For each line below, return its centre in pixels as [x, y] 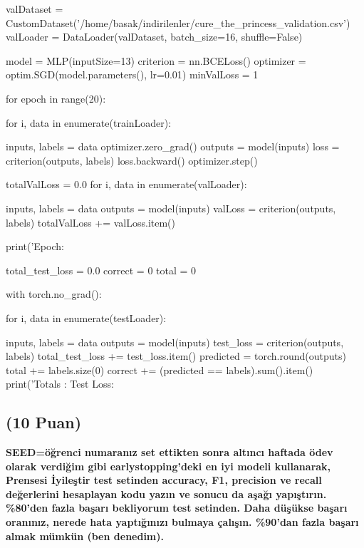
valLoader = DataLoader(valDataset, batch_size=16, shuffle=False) [154, 37]
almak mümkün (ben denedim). [85, 536]
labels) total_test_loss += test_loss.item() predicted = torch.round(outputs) [176, 356]
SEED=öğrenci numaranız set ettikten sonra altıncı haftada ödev [170, 452]
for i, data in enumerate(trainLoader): [89, 122]
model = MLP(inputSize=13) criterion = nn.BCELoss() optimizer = [156, 60]
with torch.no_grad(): [54, 294]
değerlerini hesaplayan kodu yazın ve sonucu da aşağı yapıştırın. [166, 493]
